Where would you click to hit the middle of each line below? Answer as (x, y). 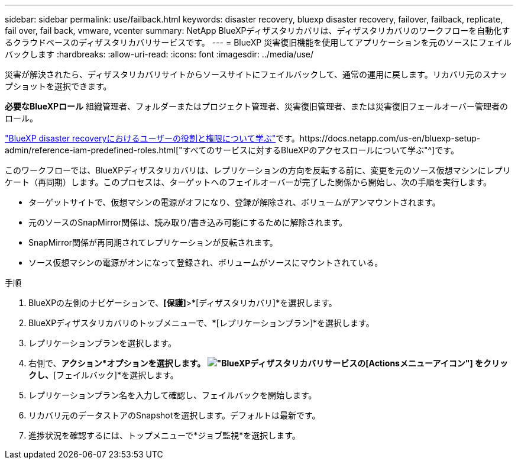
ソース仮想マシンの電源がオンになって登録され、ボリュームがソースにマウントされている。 (206, 262)
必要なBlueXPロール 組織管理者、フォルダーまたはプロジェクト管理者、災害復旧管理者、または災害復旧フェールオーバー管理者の (256, 106)
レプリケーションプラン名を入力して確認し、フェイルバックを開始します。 (173, 395)
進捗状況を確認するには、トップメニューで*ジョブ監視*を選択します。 (164, 435)
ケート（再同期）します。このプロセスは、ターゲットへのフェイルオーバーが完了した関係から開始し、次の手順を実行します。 (248, 182)
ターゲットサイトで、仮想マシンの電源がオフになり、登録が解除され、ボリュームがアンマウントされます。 (234, 202)
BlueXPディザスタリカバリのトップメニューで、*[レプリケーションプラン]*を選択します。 (201, 323)
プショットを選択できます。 (58, 86)
